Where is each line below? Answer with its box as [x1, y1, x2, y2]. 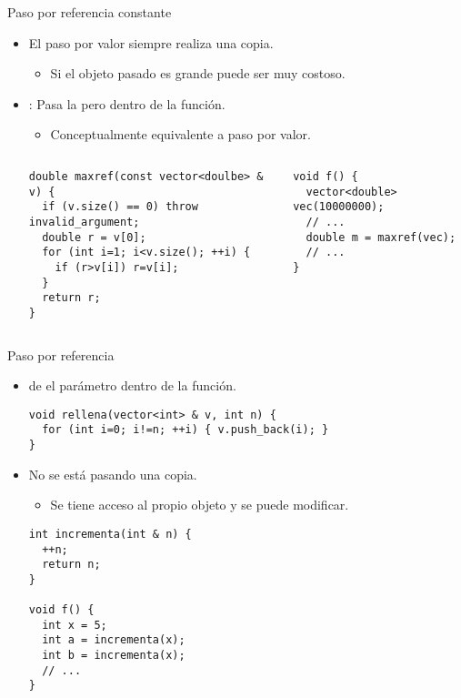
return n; [42, 558, 101, 572]
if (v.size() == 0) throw [42, 200, 198, 214]
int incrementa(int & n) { [28, 527, 192, 541]
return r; [42, 291, 101, 305]
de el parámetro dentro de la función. [28, 376, 236, 395]
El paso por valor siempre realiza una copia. [28, 33, 274, 52]
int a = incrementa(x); [42, 633, 185, 647]
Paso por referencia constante [7, 3, 172, 21]
